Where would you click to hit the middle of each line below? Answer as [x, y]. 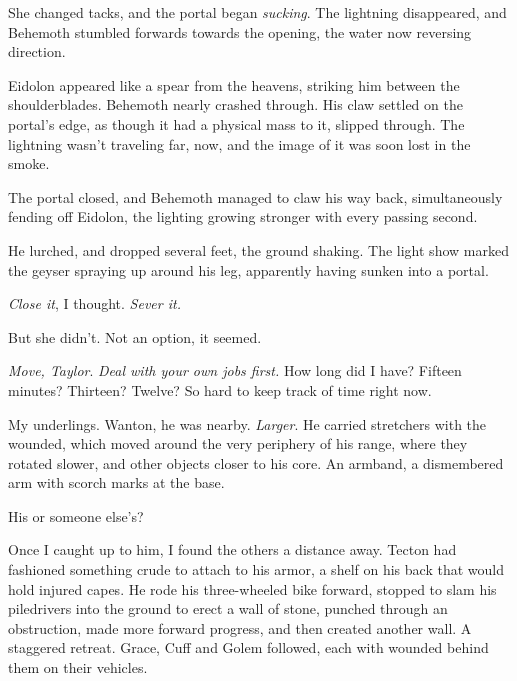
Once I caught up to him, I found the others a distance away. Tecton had [232, 549]
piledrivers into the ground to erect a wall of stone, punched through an [228, 608]
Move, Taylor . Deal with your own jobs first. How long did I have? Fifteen [235, 370]
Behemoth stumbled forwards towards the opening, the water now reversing [240, 31]
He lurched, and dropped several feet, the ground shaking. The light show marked [258, 249]
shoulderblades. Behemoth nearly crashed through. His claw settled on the [235, 104]
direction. [37, 51]
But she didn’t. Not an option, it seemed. [135, 336]
